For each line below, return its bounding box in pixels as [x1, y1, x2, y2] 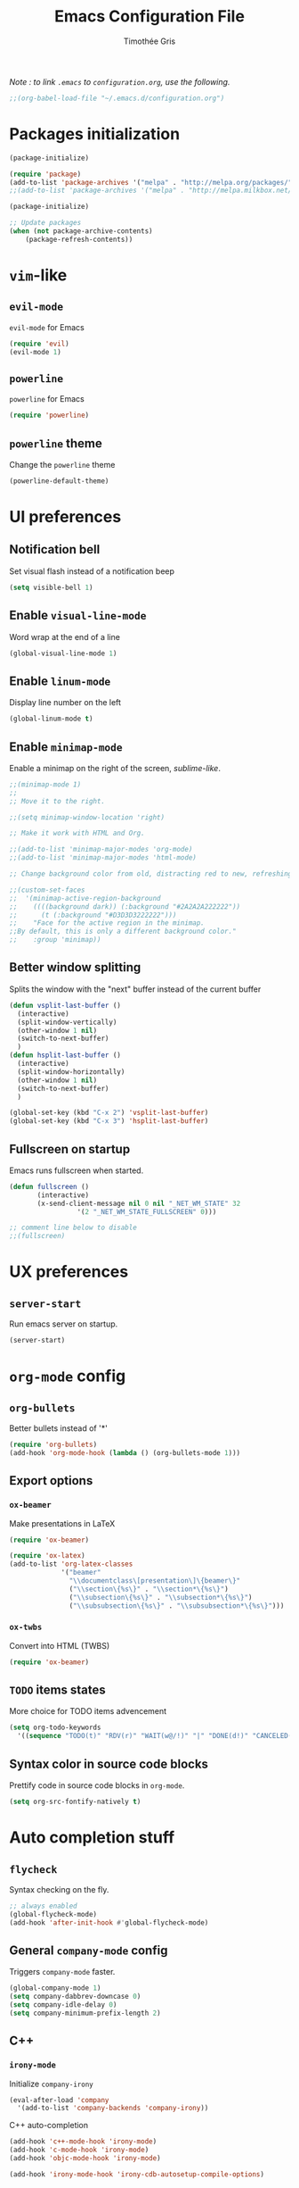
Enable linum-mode [9, 673, 111, 688]
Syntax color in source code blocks [9, 1756, 209, 1771]
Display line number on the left [9, 697, 122, 708]
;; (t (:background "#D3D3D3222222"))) [9, 911, 177, 919]
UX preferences [9, 1261, 129, 1282]
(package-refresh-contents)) [25, 235, 133, 244]
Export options [9, 1473, 93, 1488]
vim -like [9, 265, 68, 285]
